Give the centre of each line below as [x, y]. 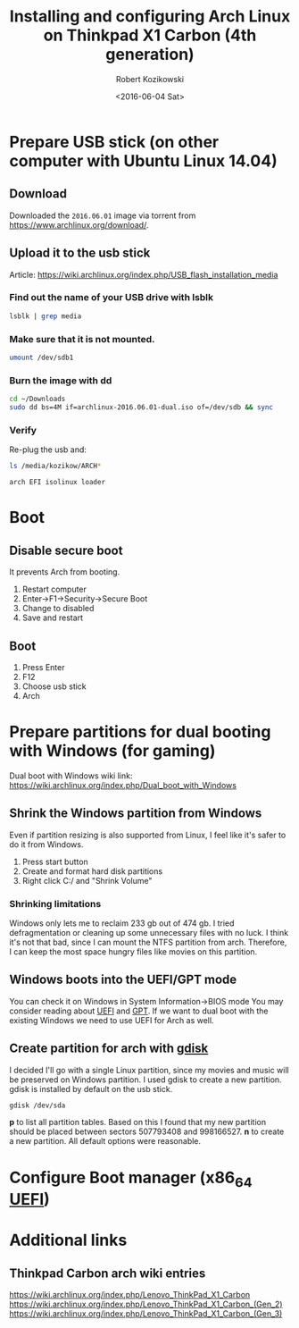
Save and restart [52, 618]
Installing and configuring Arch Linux [150, 17]
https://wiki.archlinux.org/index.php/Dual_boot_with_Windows [123, 785]
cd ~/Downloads [37, 399]
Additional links [68, 1240]
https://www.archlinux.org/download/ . [79, 224]
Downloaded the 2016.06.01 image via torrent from [103, 215]
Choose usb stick [54, 686]
